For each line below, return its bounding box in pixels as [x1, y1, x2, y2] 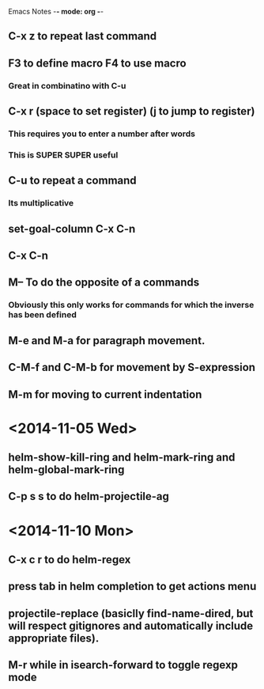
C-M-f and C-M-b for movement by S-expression [8, 361, 255, 374]
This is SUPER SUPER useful [8, 150, 119, 161]
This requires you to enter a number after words [8, 128, 196, 139]
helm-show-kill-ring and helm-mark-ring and [8, 451, 236, 464]
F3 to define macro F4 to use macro [8, 56, 187, 70]
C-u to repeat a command [8, 174, 137, 187]
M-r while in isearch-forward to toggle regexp [8, 658, 239, 672]
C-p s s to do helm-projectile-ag [8, 490, 170, 503]
